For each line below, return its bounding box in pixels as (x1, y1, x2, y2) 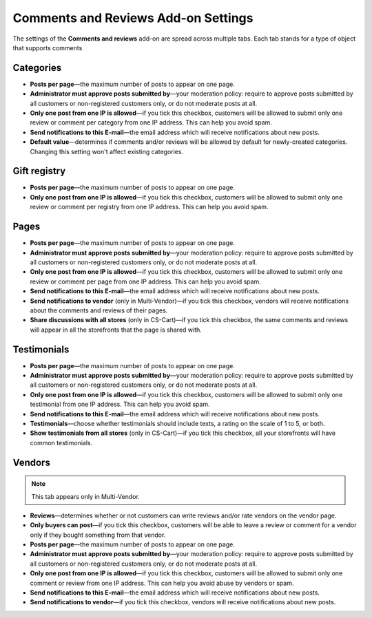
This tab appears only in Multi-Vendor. (31, 492, 141, 500)
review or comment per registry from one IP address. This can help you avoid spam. (30, 203, 269, 211)
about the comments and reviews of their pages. (30, 306, 168, 315)
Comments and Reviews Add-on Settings (12, 10, 254, 25)
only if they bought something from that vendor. (30, 531, 166, 539)
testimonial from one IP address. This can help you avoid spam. (30, 400, 210, 409)
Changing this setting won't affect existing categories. (30, 147, 184, 156)
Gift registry (12, 165, 66, 177)
